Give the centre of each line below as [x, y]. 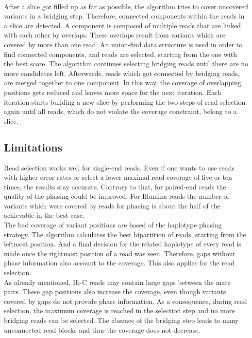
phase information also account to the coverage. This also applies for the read [119, 263]
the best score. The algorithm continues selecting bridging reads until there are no [126, 64]
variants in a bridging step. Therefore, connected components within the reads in [124, 16]
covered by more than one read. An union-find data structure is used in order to [123, 44]
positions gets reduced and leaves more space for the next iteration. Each [113, 92]
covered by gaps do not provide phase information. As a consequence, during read [126, 301]
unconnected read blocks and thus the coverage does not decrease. [102, 329]
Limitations [33, 147]
